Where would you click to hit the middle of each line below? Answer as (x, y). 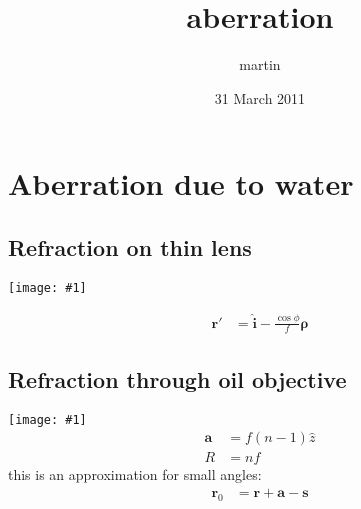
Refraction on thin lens (130, 246)
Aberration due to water (181, 183)
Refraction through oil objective (177, 378)
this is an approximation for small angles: (135, 474)
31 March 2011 (260, 97)
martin (260, 64)
